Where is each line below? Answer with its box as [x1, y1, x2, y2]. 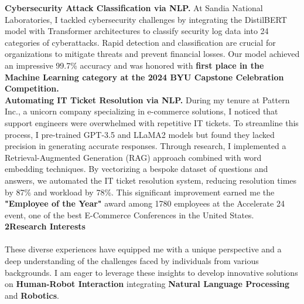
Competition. [5, 82, 59, 94]
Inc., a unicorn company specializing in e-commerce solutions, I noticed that [5, 105, 278, 117]
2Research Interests [5, 220, 86, 232]
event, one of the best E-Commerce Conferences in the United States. [5, 208, 254, 221]
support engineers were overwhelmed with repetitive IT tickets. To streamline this [5, 116, 299, 129]
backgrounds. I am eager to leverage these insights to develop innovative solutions [5, 266, 298, 278]
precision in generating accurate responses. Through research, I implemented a [5, 140, 286, 152]
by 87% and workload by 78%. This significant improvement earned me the [5, 185, 275, 198]
